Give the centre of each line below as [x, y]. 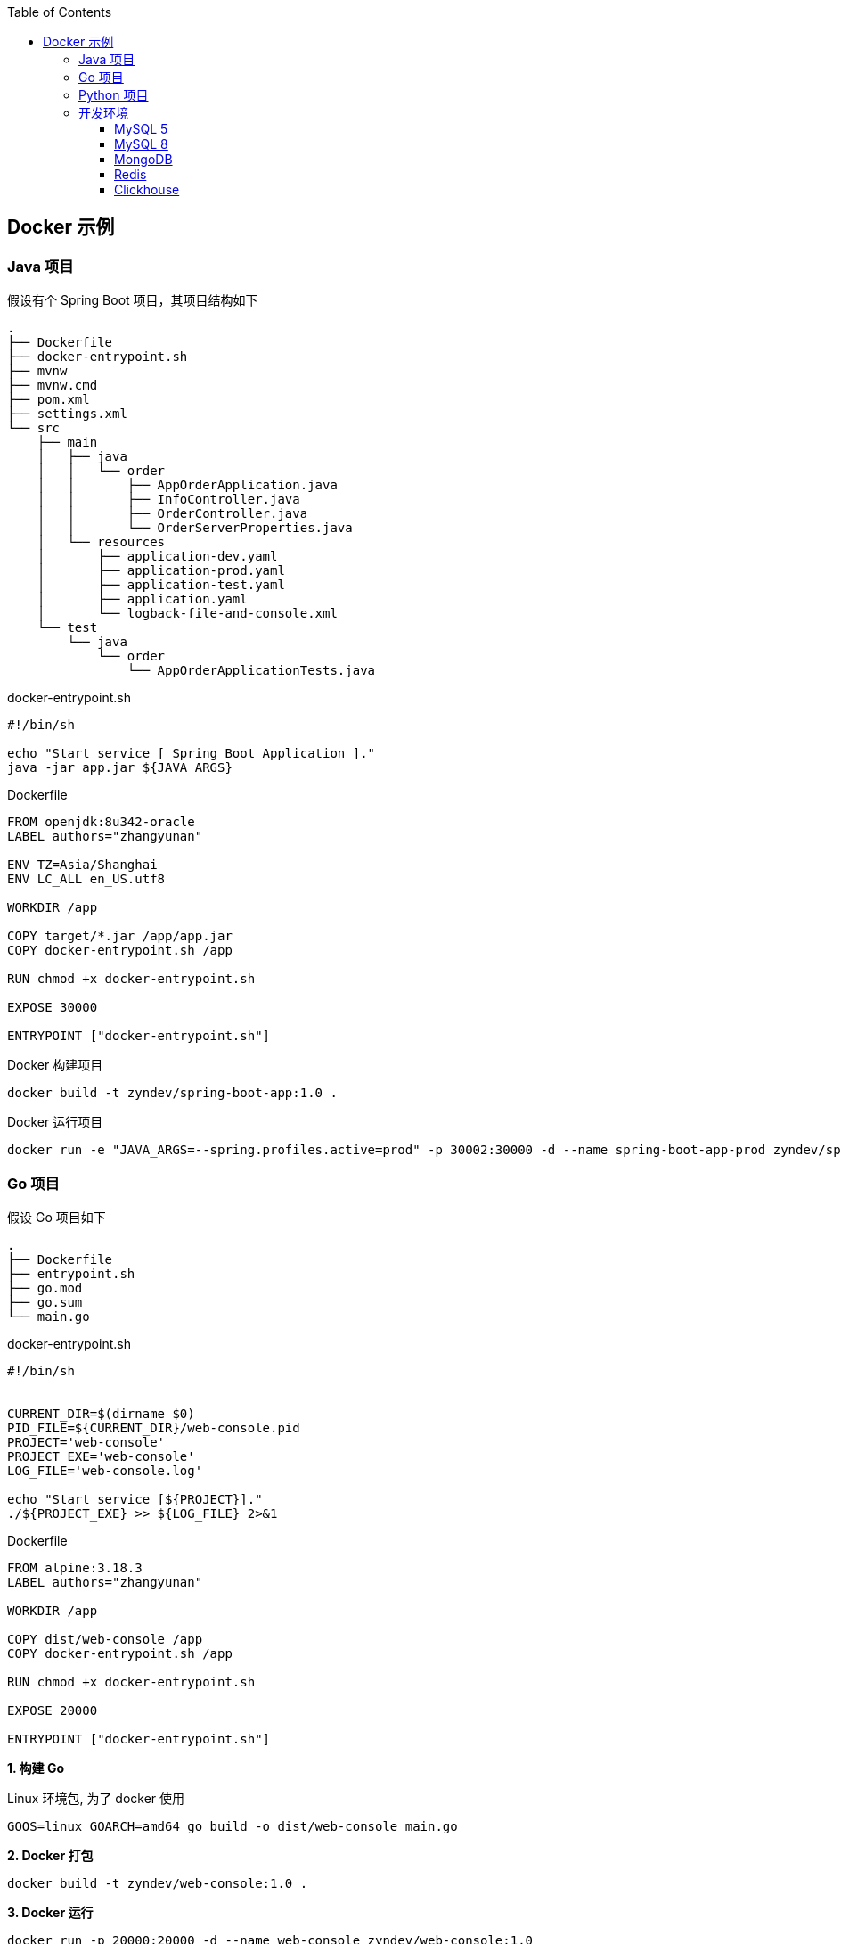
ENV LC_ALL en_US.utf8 [86, 879]
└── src [34, 428]
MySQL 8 [141, 144]
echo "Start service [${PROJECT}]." [135, 1499]
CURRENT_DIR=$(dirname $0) [101, 1413]
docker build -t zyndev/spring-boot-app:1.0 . [172, 1093]
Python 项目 [114, 95]
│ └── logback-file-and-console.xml [187, 614]
